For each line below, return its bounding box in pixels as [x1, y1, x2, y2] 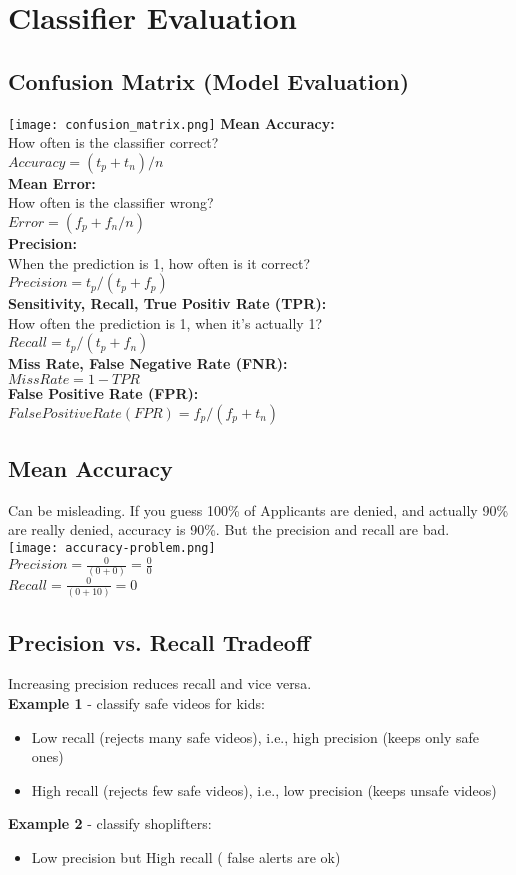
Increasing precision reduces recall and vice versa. [8, 673, 312, 694]
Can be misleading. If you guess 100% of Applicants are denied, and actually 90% [8, 499, 509, 520]
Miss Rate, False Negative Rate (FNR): [8, 353, 288, 374]
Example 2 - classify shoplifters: [8, 813, 212, 834]
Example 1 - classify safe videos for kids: [8, 693, 265, 714]
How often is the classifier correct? [8, 132, 219, 153]
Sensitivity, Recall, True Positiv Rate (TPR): [8, 293, 327, 314]
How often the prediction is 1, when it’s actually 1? [8, 312, 323, 333]
